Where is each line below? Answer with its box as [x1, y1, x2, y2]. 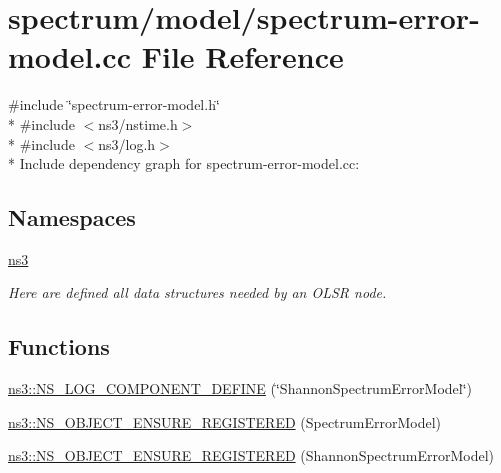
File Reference [141, 36, 344, 77]
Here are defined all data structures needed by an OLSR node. [8, 282, 387, 303]
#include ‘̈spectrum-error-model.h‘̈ [8, 94, 220, 115]
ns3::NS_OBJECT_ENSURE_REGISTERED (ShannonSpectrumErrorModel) [8, 445, 494, 466]
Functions [8, 331, 110, 362]
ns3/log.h [98, 133, 156, 154]
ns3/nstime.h [98, 113, 178, 134]
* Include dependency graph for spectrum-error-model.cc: [8, 153, 360, 174]
